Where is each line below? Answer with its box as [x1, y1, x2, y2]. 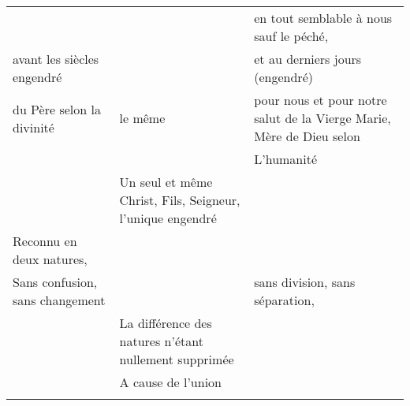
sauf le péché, [254, 27, 329, 45]
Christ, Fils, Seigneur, [119, 191, 240, 209]
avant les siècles [13, 50, 99, 68]
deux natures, [13, 250, 88, 268]
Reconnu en [13, 232, 77, 250]
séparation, [254, 291, 315, 309]
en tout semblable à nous [254, 9, 393, 27]
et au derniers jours [254, 50, 362, 68]
